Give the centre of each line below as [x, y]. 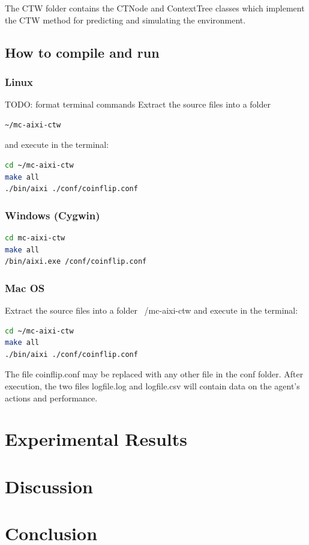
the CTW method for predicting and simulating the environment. [125, 20]
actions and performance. [51, 397]
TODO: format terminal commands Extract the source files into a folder [138, 104]
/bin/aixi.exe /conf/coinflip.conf [76, 262]
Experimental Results [96, 439]
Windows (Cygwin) [52, 215]
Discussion [49, 486]
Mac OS [25, 288]
